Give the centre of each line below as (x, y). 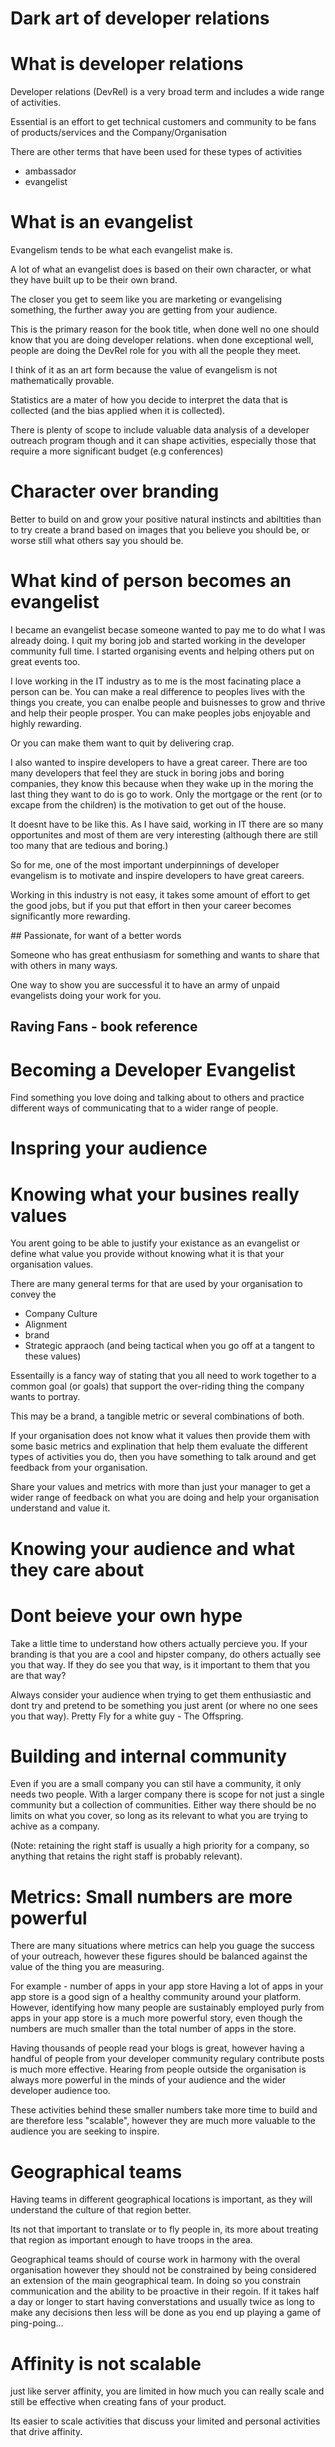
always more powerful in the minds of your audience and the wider (148, 2080)
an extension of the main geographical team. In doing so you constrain (156, 2281)
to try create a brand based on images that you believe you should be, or (160, 530)
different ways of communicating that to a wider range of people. (144, 1108)
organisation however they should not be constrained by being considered (163, 2270)
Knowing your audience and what (153, 1548)
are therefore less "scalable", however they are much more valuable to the (163, 2121)
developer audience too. (60, 2091)
